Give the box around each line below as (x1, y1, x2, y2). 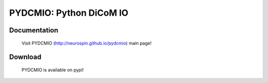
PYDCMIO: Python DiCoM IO (9, 7, 129, 18)
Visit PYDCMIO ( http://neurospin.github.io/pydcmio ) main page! (21, 40, 152, 46)
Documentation (9, 26, 59, 34)
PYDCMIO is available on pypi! (21, 67, 84, 73)
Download (9, 53, 42, 61)
